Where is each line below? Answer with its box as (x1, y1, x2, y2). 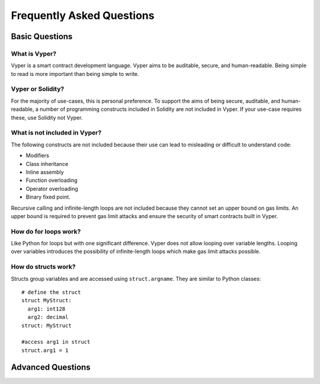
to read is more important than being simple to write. (11, 70, 139, 77)
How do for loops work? (11, 227, 81, 235)
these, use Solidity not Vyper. (11, 114, 83, 121)
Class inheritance (25, 160, 69, 167)
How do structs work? (11, 263, 76, 271)
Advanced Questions (11, 362, 91, 372)
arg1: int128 (27, 305, 66, 312)
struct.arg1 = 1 (21, 347, 69, 354)
